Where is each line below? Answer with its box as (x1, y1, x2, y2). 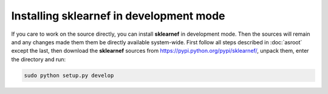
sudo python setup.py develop (24, 72, 114, 79)
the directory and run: (11, 55, 66, 63)
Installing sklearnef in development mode (11, 9, 225, 22)
